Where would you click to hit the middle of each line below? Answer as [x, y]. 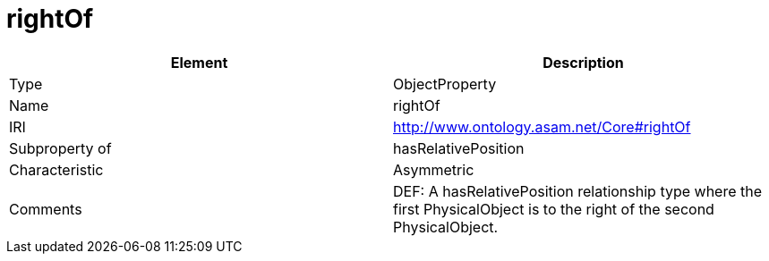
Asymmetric [434, 169]
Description [583, 62]
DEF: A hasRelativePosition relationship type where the [578, 191]
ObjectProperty [445, 84]
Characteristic [56, 169]
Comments [46, 209]
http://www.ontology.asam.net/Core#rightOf [542, 126]
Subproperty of [60, 148]
